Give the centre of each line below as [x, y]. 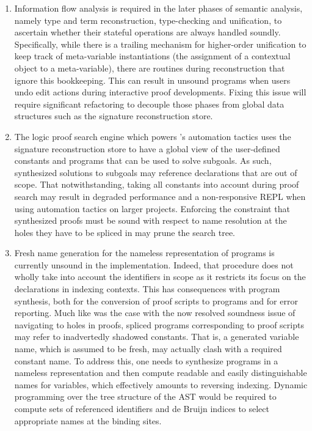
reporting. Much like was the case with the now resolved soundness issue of [155, 313]
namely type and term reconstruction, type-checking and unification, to [148, 20]
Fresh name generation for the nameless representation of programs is [144, 253]
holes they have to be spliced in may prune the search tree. [125, 232]
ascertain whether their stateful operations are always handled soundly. [147, 32]
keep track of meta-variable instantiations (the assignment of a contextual [152, 56]
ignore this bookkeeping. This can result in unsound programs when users [152, 80]
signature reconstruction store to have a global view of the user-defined [147, 148]
